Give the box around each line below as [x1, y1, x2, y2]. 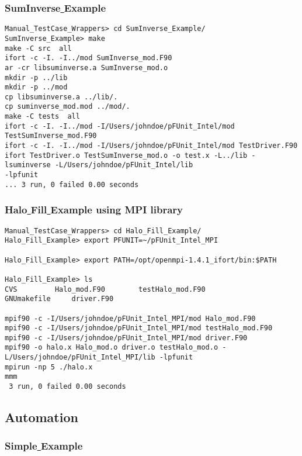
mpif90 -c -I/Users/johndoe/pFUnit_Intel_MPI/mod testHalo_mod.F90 [5, 324, 273, 333]
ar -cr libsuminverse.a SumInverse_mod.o [5, 63, 168, 72]
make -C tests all [5, 112, 80, 121]
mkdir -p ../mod [5, 83, 68, 92]
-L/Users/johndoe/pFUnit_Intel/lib [54, 161, 193, 170]
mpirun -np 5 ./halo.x [5, 362, 93, 371]
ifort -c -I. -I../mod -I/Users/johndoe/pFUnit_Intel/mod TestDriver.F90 [5, 141, 298, 150]
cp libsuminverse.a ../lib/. [5, 92, 118, 101]
